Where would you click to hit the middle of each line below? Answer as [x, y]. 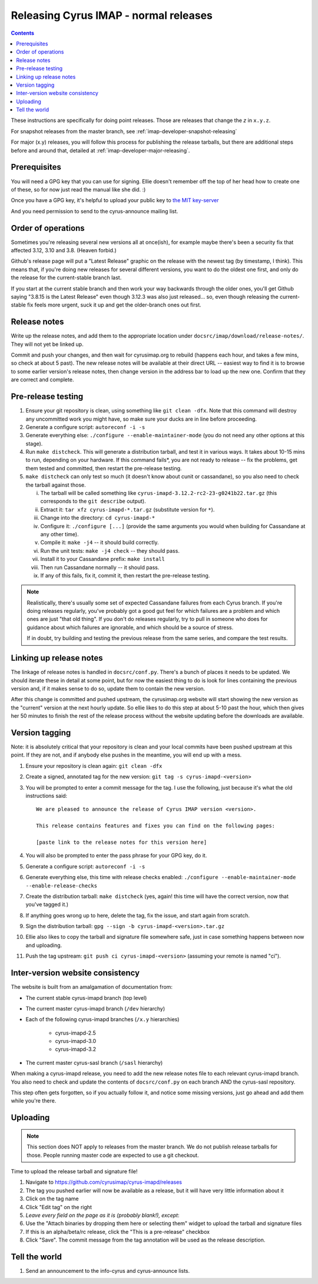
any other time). [59, 534]
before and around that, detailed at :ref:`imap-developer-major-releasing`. [100, 150]
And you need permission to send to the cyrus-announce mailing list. [95, 211]
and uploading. [44, 945]
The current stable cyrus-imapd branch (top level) [86, 998]
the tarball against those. [56, 485]
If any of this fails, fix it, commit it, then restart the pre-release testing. [125, 575]
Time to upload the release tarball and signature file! [74, 1171]
